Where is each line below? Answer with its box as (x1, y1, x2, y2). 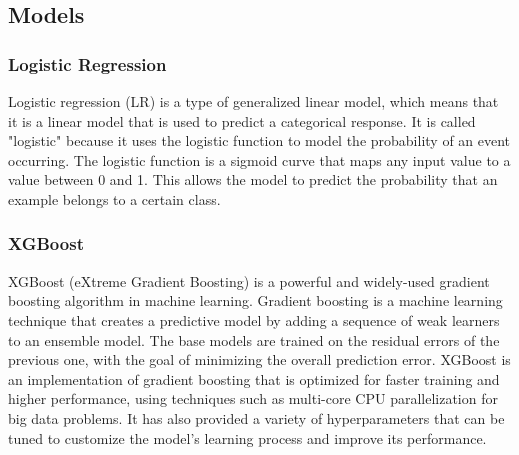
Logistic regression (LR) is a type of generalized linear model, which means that (8, 91, 499, 111)
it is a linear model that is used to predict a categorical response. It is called (8, 110, 476, 131)
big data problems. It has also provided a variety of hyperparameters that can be (8, 407, 505, 428)
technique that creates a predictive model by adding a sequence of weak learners (8, 309, 500, 330)
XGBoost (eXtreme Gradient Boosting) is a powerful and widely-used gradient (8, 270, 490, 291)
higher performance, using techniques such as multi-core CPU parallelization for (8, 388, 498, 409)
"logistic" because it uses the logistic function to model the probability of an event (8, 130, 511, 151)
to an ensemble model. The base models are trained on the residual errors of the (8, 329, 500, 350)
